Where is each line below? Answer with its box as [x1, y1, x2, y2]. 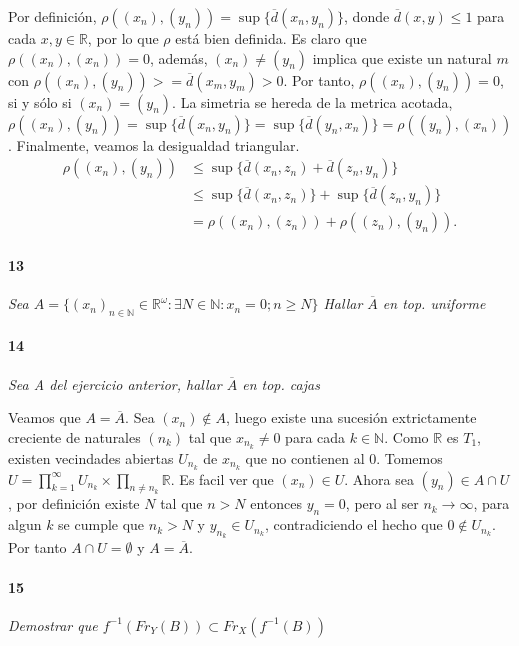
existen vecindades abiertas [8, 447, 174, 468]
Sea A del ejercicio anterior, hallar [8, 373, 222, 394]
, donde [344, 6, 390, 26]
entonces [250, 493, 302, 514]
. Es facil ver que [170, 468, 274, 489]
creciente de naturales [8, 426, 141, 447]
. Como [384, 426, 429, 447]
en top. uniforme [382, 293, 486, 314]
